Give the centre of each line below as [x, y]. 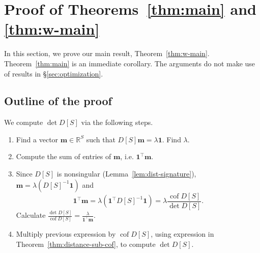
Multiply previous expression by [66, 234]
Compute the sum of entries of [64, 156]
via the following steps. [117, 122]
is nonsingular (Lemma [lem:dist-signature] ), [126, 174]
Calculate [31, 215]
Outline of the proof [58, 101]
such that [101, 139]
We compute [24, 122]
